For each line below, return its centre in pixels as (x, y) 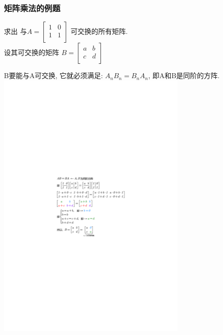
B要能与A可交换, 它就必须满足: (53, 75)
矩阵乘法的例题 (32, 8)
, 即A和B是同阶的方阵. (184, 75)
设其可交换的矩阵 (32, 52)
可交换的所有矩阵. (99, 31)
